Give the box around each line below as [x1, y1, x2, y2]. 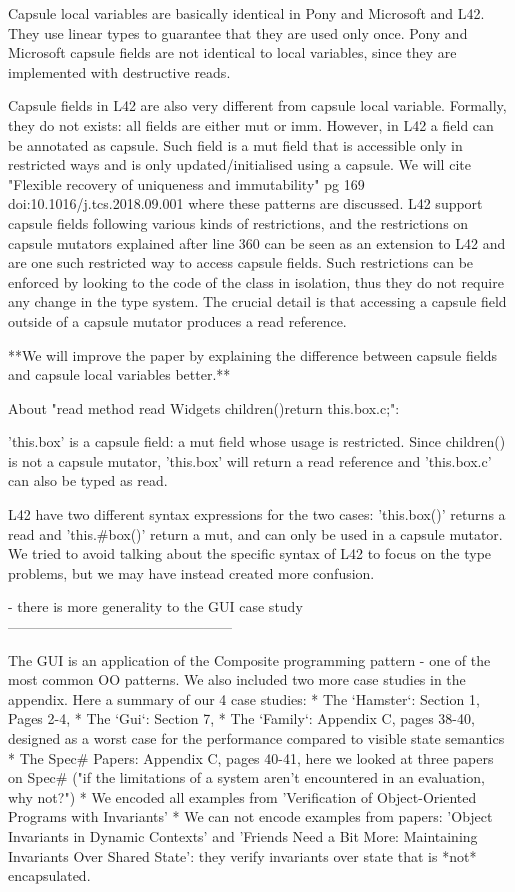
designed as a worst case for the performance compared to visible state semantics [8, 728, 505, 748]
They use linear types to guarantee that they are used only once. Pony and [8, 22, 468, 43]
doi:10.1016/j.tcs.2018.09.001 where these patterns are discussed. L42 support [8, 193, 483, 214]
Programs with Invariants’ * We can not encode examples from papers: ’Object [8, 806, 493, 827]
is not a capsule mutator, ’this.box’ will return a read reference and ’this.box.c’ [8, 450, 492, 471]
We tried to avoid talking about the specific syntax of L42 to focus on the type [8, 543, 492, 564]
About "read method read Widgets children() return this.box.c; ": [8, 397, 400, 418]
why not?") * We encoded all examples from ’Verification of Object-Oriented [8, 786, 477, 807]
